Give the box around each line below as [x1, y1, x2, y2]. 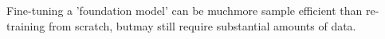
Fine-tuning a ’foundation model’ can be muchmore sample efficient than [6, 2, 363, 18]
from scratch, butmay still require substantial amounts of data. [48, 17, 356, 34]
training [6, 17, 45, 34]
